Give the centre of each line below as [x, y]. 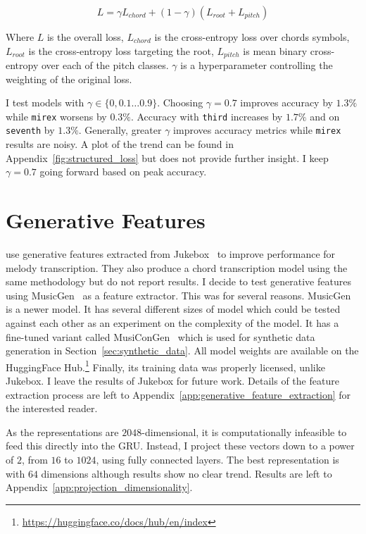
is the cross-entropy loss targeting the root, [121, 50]
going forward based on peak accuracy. [123, 172]
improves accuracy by [286, 103]
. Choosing [180, 103]
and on [325, 116]
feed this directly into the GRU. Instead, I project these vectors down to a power [180, 446]
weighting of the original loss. [69, 79]
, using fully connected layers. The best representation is [217, 460]
